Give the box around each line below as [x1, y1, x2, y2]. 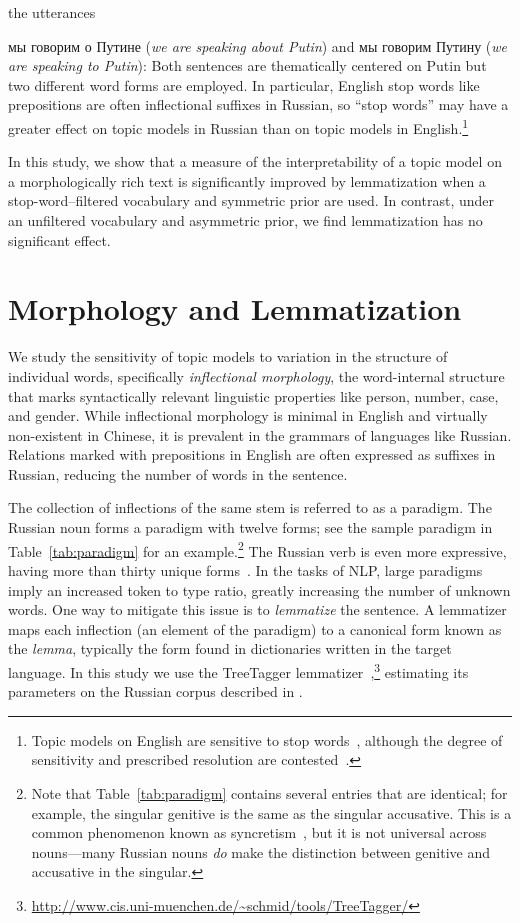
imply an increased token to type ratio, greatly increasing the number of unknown [8, 579, 511, 600]
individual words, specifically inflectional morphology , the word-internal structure [8, 365, 505, 386]
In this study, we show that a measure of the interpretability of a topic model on [8, 151, 502, 172]
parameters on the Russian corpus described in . [8, 681, 303, 702]
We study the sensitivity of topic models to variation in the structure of [8, 346, 448, 367]
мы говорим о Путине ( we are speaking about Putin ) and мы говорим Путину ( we [8, 35, 508, 56]
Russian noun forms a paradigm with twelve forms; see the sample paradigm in [8, 517, 493, 538]
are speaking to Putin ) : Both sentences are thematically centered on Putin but [8, 55, 487, 76]
